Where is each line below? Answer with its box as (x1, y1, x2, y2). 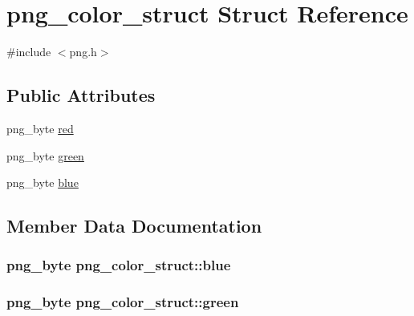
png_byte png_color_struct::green (6, 292, 239, 312)
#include (6, 43, 51, 60)
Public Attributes (6, 83, 156, 107)
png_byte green (6, 147, 84, 164)
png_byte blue (6, 174, 79, 191)
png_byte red (6, 120, 74, 136)
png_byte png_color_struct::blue (6, 255, 231, 275)
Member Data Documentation (6, 213, 262, 238)
